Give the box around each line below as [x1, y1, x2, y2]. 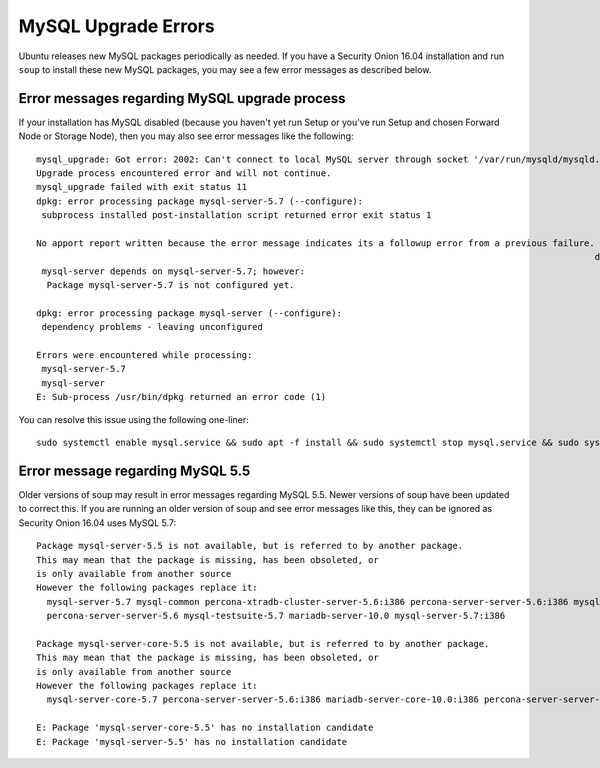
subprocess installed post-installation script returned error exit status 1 [41, 210, 432, 221]
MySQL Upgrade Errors [18, 15, 215, 37]
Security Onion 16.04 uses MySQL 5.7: [18, 516, 177, 529]
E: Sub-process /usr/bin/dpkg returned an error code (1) [36, 391, 327, 403]
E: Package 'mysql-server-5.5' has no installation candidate [36, 736, 348, 747]
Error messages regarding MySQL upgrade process [18, 90, 346, 107]
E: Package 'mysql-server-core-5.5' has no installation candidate [36, 722, 374, 734]
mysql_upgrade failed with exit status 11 [36, 181, 248, 193]
